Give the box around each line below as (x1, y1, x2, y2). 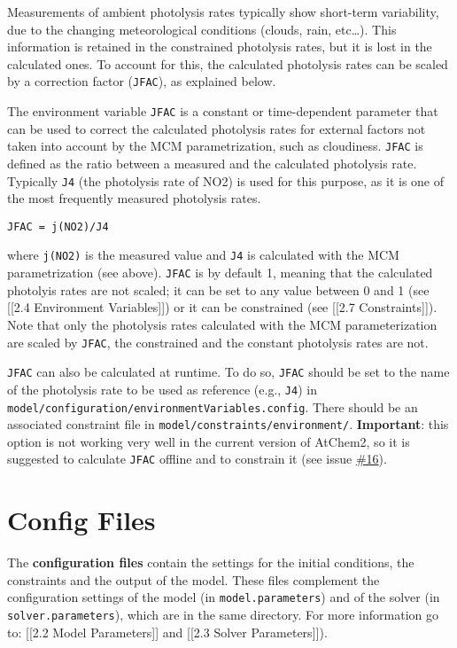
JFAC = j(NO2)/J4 (7, 220, 109, 233)
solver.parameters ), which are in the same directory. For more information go (7, 605, 438, 624)
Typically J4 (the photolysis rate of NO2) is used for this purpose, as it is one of (7, 171, 445, 190)
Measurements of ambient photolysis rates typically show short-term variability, (7, 3, 439, 20)
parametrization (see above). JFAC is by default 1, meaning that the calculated (7, 263, 433, 282)
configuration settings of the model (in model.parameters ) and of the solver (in (7, 588, 440, 606)
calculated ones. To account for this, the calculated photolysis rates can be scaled (7, 54, 448, 73)
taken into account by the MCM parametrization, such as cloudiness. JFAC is (7, 137, 423, 155)
